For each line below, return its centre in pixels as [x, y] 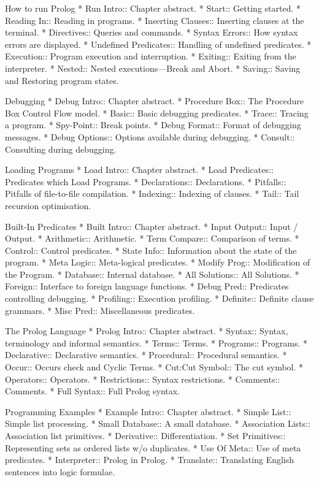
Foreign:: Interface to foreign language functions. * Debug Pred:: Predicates [147, 286]
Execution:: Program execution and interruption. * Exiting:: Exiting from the [151, 56]
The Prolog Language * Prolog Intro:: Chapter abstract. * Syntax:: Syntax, [147, 331]
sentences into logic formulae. [60, 471]
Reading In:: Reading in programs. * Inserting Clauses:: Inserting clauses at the [155, 20]
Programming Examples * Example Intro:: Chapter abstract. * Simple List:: [148, 411]
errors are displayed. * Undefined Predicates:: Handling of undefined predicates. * [158, 44]
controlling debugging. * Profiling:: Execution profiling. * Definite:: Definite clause [159, 298]
